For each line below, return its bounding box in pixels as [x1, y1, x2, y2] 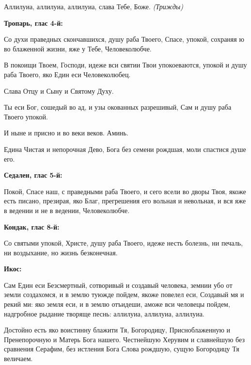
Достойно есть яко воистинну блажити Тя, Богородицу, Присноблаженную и [4, 325, 231, 335]
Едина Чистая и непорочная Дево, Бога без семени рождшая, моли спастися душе [4, 144, 246, 154]
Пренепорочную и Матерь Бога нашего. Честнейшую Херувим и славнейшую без [4, 334, 245, 344]
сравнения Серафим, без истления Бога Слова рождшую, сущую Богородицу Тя [4, 344, 239, 354]
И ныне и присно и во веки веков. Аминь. [4, 128, 128, 138]
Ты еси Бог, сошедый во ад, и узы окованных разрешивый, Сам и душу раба [4, 102, 232, 112]
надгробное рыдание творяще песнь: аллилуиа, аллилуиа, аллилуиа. [4, 308, 204, 318]
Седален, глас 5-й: [4, 170, 63, 180]
